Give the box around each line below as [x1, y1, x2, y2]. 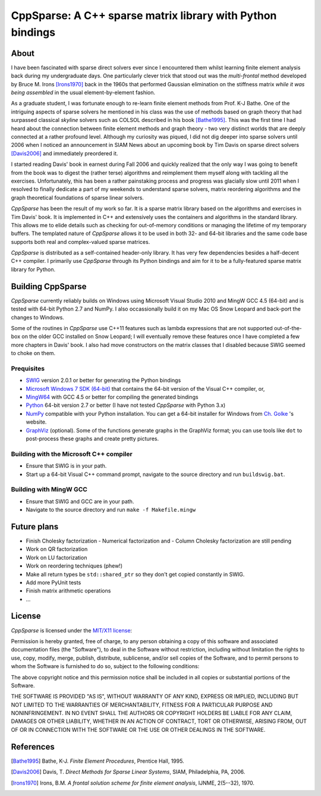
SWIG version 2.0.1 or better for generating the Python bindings [26, 377, 181, 384]
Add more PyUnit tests [26, 579, 81, 586]
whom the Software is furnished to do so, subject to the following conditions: [11, 663, 200, 670]
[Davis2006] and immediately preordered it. [11, 149, 118, 157]
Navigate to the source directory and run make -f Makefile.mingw [26, 506, 196, 513]
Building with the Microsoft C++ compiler [11, 450, 133, 458]
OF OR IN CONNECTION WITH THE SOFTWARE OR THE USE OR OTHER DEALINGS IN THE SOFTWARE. [11, 726, 266, 733]
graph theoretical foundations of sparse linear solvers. [11, 194, 144, 201]
